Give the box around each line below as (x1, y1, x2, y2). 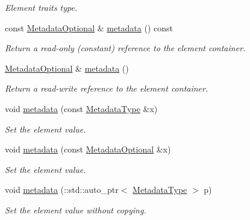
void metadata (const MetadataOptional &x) (5, 143, 171, 156)
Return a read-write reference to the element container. (5, 82, 208, 95)
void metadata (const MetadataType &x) (5, 102, 158, 115)
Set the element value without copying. (5, 203, 146, 216)
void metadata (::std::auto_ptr (5, 183, 119, 196)
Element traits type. (5, 1, 78, 13)
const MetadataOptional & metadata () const (5, 21, 173, 34)
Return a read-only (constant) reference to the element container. (5, 42, 246, 54)
